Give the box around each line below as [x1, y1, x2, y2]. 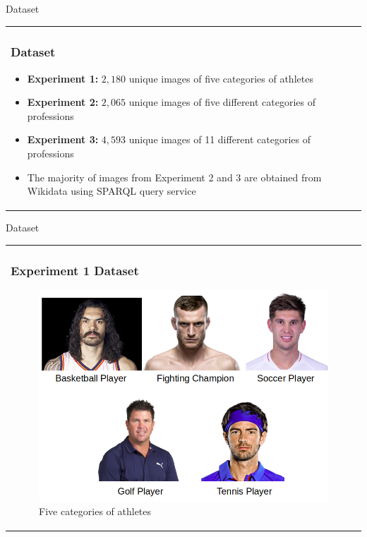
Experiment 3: [27, 132, 99, 147]
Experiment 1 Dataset [11, 262, 139, 279]
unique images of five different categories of [128, 95, 316, 109]
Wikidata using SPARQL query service [27, 183, 196, 198]
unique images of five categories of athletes [128, 71, 313, 85]
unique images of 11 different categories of [128, 132, 311, 147]
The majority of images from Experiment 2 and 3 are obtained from [27, 169, 322, 184]
